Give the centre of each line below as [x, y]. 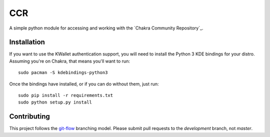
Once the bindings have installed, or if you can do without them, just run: [84, 84]
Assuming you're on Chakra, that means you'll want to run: [69, 61]
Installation [27, 42]
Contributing [29, 117]
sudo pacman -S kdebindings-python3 [63, 73]
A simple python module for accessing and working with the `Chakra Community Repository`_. [106, 28]
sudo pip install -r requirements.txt [66, 95]
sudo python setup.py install [55, 102]
